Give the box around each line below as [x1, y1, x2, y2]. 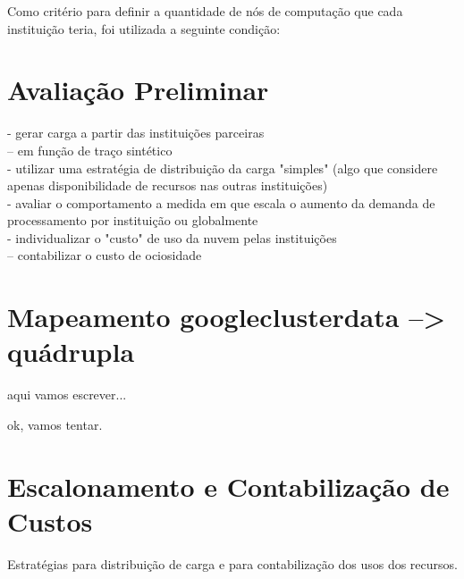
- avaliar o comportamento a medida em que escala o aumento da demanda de [7, 193, 435, 212]
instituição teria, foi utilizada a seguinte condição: [7, 19, 281, 38]
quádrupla [7, 333, 135, 370]
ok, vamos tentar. [7, 415, 103, 433]
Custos [7, 502, 93, 539]
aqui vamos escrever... [7, 385, 127, 404]
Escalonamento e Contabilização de [7, 467, 450, 504]
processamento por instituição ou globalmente [7, 211, 258, 230]
